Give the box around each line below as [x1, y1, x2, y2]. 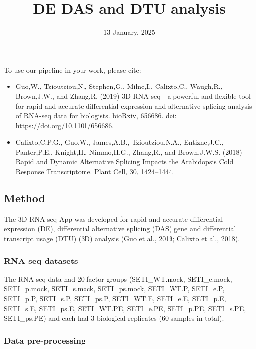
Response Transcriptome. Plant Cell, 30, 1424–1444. [15, 166, 174, 176]
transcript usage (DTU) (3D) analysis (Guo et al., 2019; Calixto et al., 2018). [4, 233, 240, 244]
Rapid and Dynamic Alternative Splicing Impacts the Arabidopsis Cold [15, 156, 234, 167]
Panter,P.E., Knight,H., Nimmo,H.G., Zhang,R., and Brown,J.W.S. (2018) [15, 146, 242, 157]
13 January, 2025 [103, 27, 155, 37]
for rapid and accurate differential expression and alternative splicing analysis [15, 100, 252, 111]
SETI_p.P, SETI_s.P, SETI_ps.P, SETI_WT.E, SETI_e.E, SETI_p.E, [4, 293, 226, 304]
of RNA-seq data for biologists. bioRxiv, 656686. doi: [15, 110, 177, 121]
